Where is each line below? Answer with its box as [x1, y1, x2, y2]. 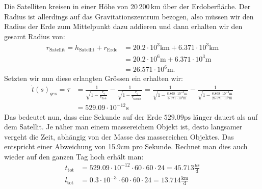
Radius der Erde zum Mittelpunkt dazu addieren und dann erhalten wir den [4, 21, 243, 32]
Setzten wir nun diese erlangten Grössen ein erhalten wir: [4, 73, 183, 84]
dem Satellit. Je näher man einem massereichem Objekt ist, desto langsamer [4, 121, 243, 132]
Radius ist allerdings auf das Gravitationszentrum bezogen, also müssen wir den [4, 11, 254, 21]
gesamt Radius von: [4, 31, 65, 41]
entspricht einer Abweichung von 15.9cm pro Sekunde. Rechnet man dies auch [4, 141, 248, 152]
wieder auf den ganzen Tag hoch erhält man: [4, 151, 144, 161]
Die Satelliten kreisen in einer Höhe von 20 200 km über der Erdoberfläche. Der [4, 1, 251, 11]
